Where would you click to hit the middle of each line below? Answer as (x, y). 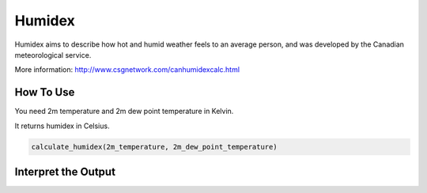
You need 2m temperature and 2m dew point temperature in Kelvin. (124, 112)
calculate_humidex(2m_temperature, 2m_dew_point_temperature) (154, 147)
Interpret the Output (65, 172)
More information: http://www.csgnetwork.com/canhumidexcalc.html (127, 70)
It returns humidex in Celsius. (62, 126)
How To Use (45, 92)
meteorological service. (53, 55)
